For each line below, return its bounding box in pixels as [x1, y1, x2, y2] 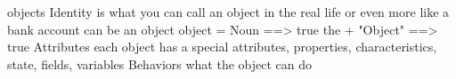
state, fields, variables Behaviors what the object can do [7, 54, 313, 73]
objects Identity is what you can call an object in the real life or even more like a [7, 3, 450, 20]
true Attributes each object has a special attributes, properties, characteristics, [7, 37, 437, 56]
